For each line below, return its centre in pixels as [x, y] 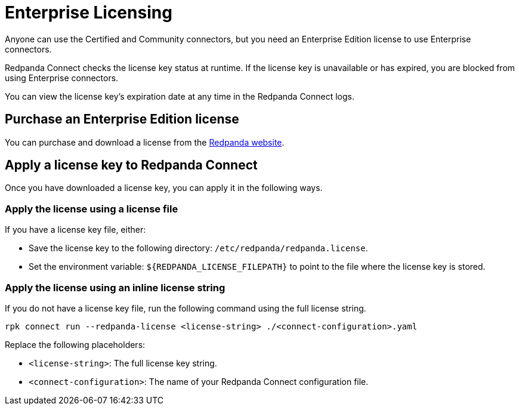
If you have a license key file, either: [75, 230]
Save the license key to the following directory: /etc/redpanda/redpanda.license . [198, 248]
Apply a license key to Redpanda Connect [131, 165]
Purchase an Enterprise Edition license [122, 119]
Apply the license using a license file [92, 209]
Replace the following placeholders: [75, 344]
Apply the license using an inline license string [115, 287]
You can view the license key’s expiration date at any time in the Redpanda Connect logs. [180, 96]
